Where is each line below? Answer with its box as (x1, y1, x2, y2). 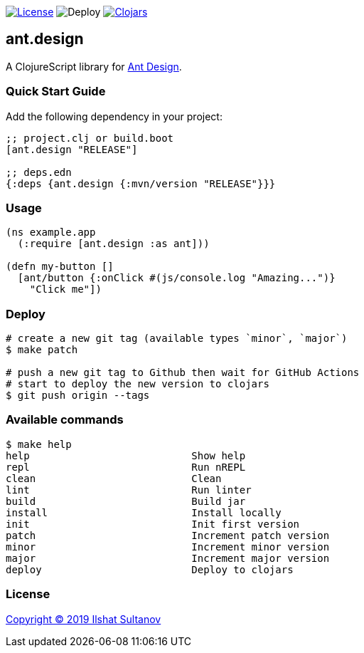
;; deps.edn (6, 166, 72, 178)
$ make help (6, 438, 72, 450)
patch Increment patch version (6, 529, 330, 541)
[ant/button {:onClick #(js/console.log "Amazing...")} (17, 272, 336, 284)
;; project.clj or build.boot (6, 132, 174, 144)
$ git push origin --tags (6, 390, 150, 402)
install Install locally (6, 506, 282, 518)
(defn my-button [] (6, 261, 114, 273)
